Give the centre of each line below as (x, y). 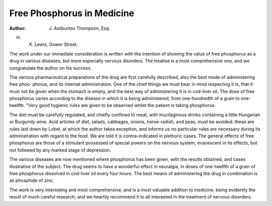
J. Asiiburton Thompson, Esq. (80, 28)
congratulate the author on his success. (50, 68)
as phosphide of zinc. (32, 181)
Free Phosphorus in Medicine (72, 13)
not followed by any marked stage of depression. (60, 150)
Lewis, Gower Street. (56, 44)
